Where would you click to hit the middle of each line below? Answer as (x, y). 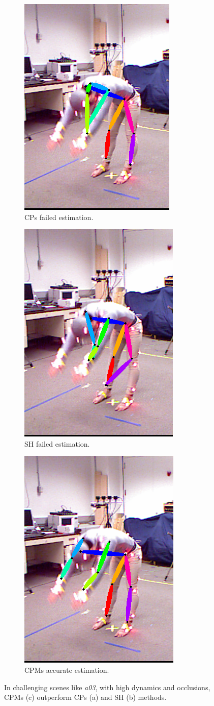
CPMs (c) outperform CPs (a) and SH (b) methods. (85, 697)
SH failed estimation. (57, 443)
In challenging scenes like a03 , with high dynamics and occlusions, (107, 687)
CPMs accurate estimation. (67, 670)
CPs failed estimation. (59, 217)
